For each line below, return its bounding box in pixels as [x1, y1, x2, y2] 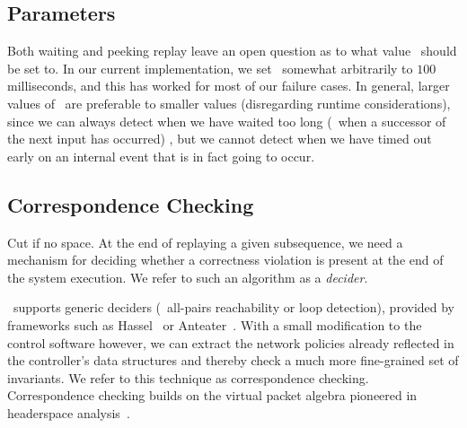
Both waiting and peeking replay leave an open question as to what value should [7, 41, 457, 60]
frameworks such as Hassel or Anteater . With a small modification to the [7, 315, 422, 334]
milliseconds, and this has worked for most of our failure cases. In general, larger [7, 76, 450, 95]
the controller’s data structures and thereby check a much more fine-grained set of [7, 351, 459, 370]
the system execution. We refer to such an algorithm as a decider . [7, 267, 368, 286]
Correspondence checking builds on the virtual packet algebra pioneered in [7, 386, 418, 405]
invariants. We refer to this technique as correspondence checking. [7, 368, 369, 387]
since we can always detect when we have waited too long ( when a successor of [7, 111, 446, 130]
